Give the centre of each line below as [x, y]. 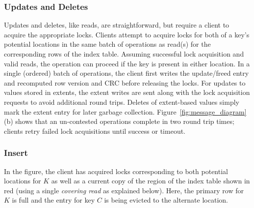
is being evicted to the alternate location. [166, 200]
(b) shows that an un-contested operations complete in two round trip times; [119, 121]
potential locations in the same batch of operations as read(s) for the [107, 44]
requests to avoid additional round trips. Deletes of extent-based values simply [122, 102]
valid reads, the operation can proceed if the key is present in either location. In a [127, 63]
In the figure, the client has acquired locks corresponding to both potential [116, 171]
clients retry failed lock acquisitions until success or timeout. [95, 131]
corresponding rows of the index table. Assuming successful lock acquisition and [124, 54]
